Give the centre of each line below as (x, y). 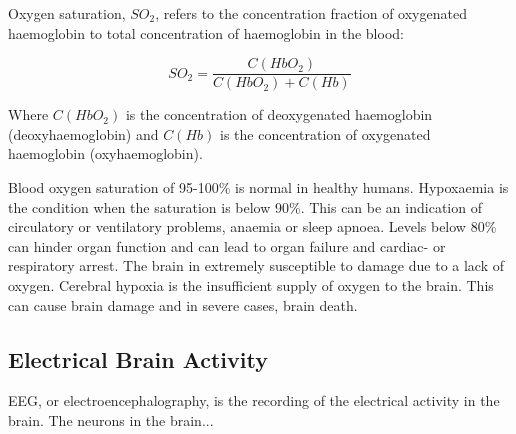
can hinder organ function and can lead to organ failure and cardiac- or (227, 245)
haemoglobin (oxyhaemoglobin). (105, 153)
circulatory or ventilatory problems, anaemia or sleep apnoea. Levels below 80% (252, 226)
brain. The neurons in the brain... (111, 419)
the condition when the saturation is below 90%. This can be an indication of (245, 206)
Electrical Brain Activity (138, 358)
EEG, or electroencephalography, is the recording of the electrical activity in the (254, 400)
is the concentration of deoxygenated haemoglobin (279, 114)
